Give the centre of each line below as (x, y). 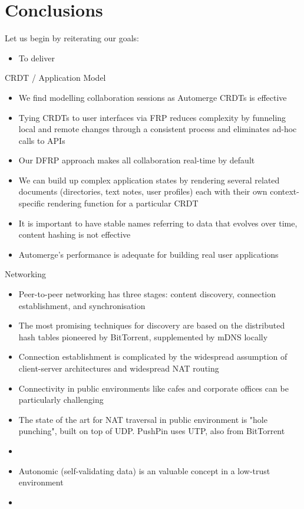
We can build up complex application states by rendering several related (149, 180)
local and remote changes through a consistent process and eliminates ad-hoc (158, 129)
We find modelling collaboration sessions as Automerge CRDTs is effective (153, 97)
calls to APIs (42, 140)
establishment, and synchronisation (82, 305)
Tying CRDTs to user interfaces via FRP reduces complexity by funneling (152, 117)
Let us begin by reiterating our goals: (72, 38)
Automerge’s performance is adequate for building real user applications (148, 254)
